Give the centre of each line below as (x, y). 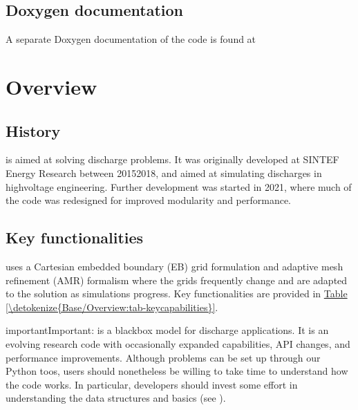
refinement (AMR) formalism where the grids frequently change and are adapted (177, 280)
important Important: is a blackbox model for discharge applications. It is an (167, 330)
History (33, 130)
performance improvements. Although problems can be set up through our (163, 357)
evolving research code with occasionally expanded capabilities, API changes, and (178, 343)
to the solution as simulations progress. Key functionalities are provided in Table (177, 293)
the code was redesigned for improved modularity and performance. (149, 200)
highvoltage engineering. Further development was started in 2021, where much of (179, 186)
